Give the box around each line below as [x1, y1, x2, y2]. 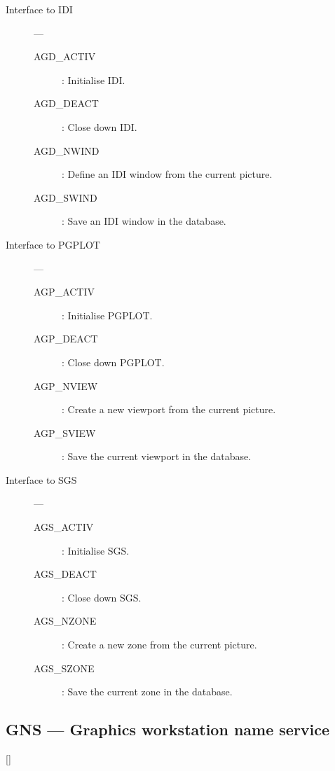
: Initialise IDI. [62, 72, 125, 87]
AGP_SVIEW [34, 425, 96, 440]
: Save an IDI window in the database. [62, 214, 226, 228]
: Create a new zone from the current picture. [62, 637, 257, 652]
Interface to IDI [6, 2, 73, 16]
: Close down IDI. [62, 119, 137, 134]
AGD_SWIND [34, 190, 97, 204]
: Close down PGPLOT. [62, 354, 165, 369]
